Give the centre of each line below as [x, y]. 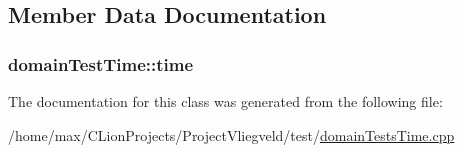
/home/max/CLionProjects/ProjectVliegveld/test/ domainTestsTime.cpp [231, 134]
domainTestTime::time [101, 63]
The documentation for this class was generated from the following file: [225, 101]
